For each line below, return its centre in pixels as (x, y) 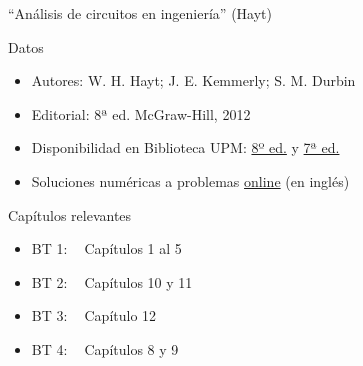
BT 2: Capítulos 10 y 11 (112, 281)
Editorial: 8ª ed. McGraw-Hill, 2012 (141, 113)
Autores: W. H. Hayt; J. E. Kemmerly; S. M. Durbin (193, 80)
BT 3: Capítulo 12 (94, 315)
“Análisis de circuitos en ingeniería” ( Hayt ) (140, 13)
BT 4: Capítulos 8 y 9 (105, 348)
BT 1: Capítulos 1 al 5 (106, 248)
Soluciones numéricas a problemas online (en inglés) (190, 180)
